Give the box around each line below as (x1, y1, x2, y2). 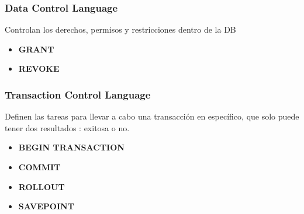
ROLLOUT (18, 180, 65, 192)
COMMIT (18, 161, 61, 173)
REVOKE (18, 62, 60, 75)
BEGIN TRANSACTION (18, 141, 125, 153)
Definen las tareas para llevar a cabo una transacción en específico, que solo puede (5, 110, 299, 122)
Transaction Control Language (5, 87, 151, 101)
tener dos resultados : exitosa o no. (5, 121, 130, 134)
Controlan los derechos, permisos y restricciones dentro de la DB (5, 23, 236, 36)
